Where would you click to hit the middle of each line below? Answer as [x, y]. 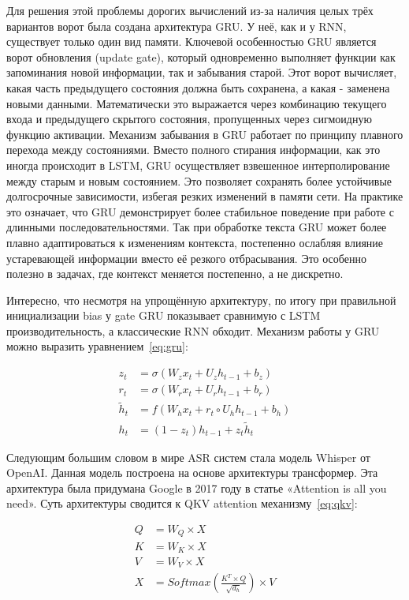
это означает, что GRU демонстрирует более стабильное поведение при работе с [200, 211]
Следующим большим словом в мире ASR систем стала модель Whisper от [188, 457]
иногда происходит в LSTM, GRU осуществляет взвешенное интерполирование [198, 165]
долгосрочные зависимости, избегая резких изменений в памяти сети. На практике [205, 196]
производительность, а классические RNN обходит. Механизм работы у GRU [193, 330]
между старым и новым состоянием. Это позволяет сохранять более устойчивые [199, 180]
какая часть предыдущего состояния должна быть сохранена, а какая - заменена [198, 87]
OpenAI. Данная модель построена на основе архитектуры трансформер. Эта [192, 472]
